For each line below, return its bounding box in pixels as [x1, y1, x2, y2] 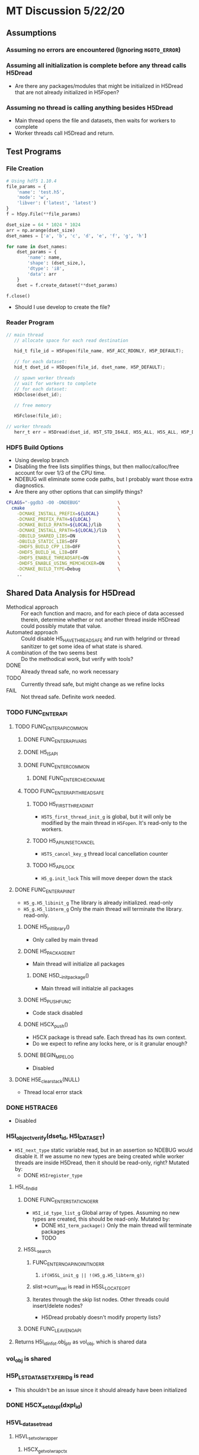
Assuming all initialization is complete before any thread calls [6, 61, 187, 69]
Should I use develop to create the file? [14, 304, 111, 311]
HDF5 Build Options [6, 443, 64, 452]
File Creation [6, 164, 44, 173]
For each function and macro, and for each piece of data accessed [21, 610, 184, 617]
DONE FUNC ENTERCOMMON [23, 761, 90, 770]
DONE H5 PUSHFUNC [23, 996, 72, 1005]
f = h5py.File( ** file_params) [6, 211, 81, 217]
